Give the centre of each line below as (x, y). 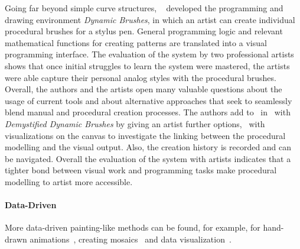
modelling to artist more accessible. (69, 181)
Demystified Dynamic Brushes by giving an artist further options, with (135, 123)
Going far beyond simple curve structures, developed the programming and (144, 8)
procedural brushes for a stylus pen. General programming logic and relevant (144, 31)
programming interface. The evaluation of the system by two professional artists (149, 54)
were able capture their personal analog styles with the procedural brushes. (141, 77)
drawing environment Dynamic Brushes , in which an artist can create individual (150, 19)
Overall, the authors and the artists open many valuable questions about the (144, 89)
